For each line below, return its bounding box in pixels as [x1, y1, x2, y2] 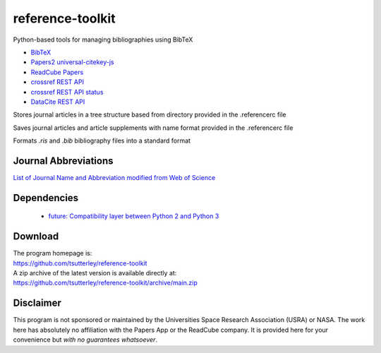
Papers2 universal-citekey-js [30, 58, 114, 66]
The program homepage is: [13, 249, 92, 258]
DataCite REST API [30, 97, 85, 106]
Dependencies [13, 191, 79, 204]
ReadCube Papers [30, 68, 84, 76]
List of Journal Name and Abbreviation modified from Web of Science [13, 173, 216, 181]
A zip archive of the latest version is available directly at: [13, 269, 177, 277]
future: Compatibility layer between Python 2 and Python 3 [48, 212, 219, 220]
